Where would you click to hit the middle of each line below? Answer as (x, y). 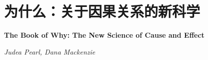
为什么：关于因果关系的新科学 (102, 11)
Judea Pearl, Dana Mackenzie (50, 51)
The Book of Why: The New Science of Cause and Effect (104, 35)
